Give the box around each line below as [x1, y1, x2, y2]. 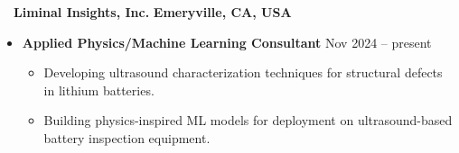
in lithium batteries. [43, 80, 155, 99]
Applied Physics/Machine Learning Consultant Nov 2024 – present [22, 32, 432, 51]
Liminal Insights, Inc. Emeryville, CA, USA [14, 3, 292, 21]
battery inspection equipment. [43, 128, 211, 147]
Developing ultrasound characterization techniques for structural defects [43, 63, 443, 82]
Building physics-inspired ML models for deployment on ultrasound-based [43, 111, 453, 130]
